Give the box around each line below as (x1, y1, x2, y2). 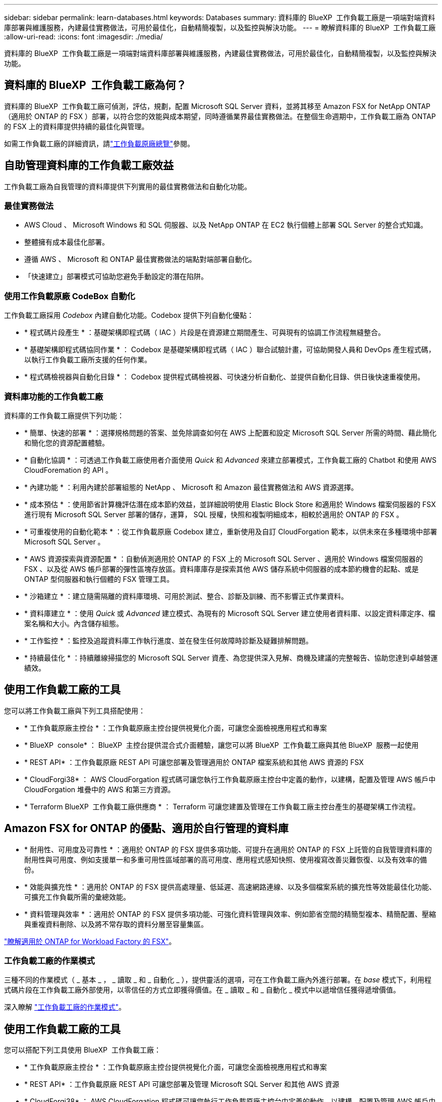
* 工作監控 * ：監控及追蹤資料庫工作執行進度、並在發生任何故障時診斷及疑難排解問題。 (24, 636, 313, 645)
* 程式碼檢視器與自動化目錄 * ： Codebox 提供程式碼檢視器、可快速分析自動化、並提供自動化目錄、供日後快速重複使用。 (24, 372, 425, 381)
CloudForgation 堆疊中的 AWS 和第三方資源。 (24, 785, 175, 794)
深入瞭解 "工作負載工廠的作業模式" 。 (4, 1003, 126, 1012)
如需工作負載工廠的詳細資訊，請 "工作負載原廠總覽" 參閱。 (4, 139, 195, 148)
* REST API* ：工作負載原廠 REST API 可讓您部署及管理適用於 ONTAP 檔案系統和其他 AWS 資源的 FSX (24, 757, 364, 766)
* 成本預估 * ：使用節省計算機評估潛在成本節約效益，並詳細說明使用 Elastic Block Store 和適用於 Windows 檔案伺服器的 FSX (24, 500, 436, 509)
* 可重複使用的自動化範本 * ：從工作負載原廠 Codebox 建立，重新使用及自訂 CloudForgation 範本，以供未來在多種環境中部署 (24, 527, 437, 536)
